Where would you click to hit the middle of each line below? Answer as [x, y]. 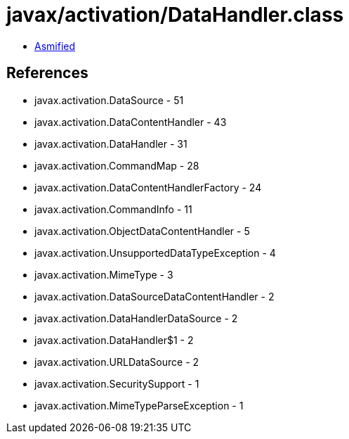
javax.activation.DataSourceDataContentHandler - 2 [154, 296]
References [47, 73]
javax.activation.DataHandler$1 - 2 [114, 340]
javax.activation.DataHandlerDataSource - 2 [136, 318]
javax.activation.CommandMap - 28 [117, 165]
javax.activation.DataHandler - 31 [111, 144]
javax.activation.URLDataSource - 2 [117, 362]
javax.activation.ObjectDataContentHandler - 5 [142, 231]
